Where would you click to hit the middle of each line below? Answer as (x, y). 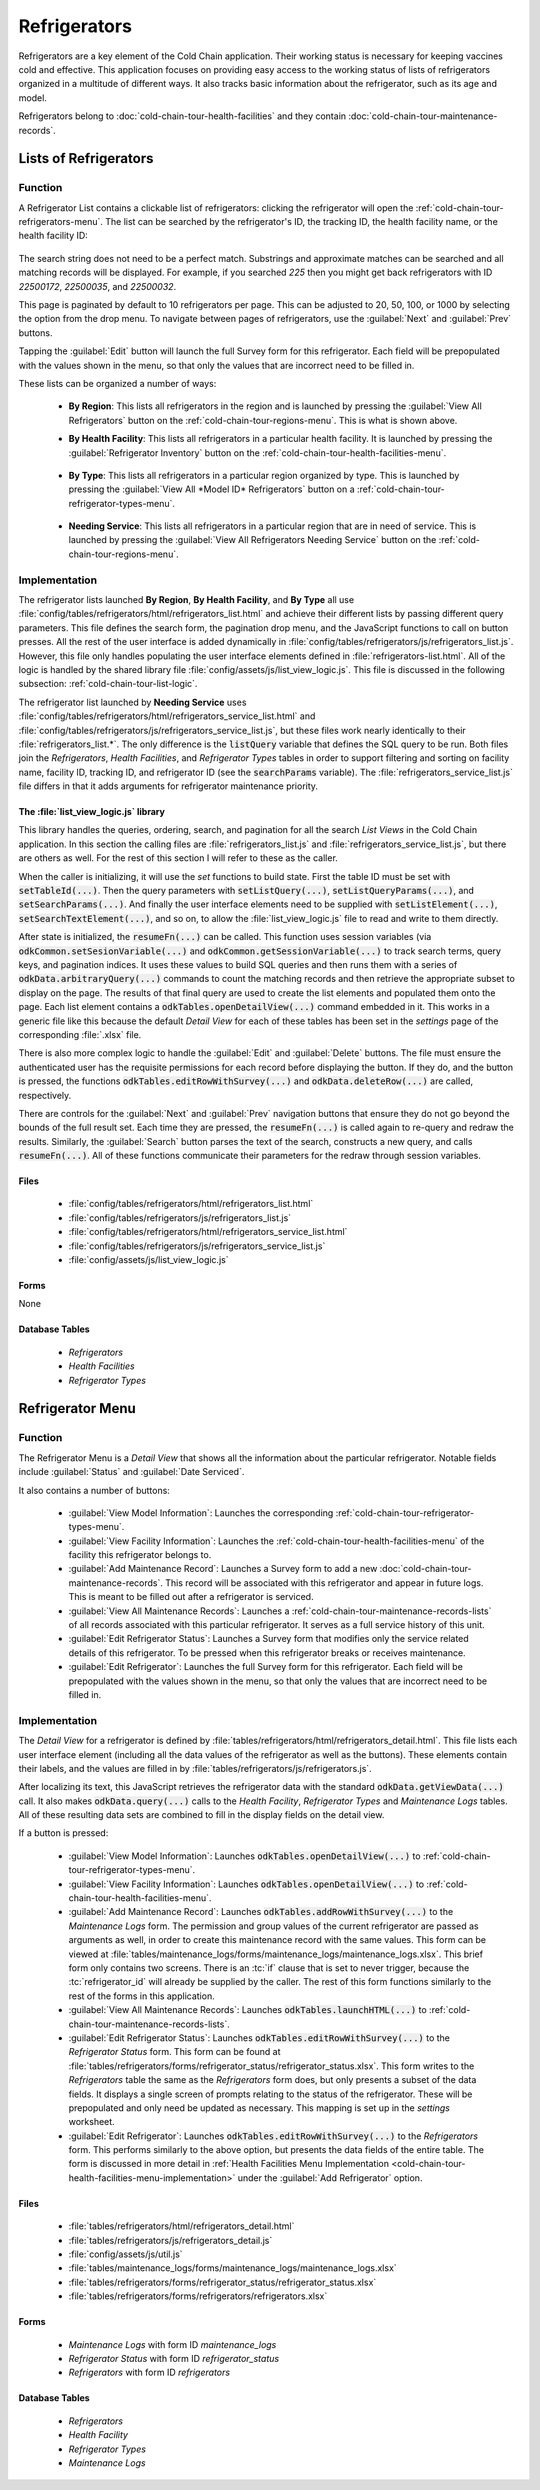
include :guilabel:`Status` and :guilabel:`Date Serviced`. (131, 1472)
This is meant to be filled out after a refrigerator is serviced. (191, 1597)
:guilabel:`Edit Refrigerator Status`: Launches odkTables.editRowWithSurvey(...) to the (259, 2037)
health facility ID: (53, 236)
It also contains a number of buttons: (94, 1490)
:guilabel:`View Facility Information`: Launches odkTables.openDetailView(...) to (246, 1884)
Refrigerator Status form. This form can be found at (174, 2052)
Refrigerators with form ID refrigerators (149, 2372)
